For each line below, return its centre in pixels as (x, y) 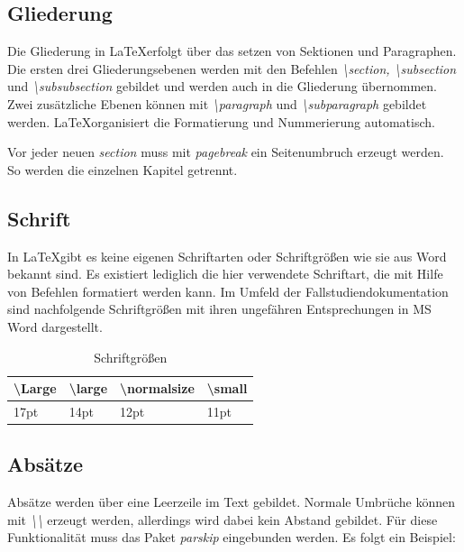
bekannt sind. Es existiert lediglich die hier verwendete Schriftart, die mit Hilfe (225, 274)
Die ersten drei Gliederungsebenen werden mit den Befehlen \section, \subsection (232, 68)
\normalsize (157, 388)
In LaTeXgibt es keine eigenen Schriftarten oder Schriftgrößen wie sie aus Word (227, 256)
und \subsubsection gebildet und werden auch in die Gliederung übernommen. (223, 86)
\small (227, 388)
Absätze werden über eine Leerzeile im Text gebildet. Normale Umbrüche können (232, 502)
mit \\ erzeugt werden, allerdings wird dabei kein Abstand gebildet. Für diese (223, 519)
